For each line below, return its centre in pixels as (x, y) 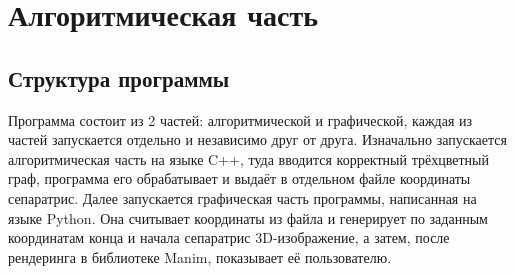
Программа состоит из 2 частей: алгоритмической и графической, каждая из (240, 119)
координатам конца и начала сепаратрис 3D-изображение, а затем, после (229, 237)
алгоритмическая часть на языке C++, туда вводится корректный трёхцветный (248, 158)
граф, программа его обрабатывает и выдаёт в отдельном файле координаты (239, 178)
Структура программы (119, 77)
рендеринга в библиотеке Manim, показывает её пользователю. (200, 256)
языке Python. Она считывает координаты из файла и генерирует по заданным (248, 217)
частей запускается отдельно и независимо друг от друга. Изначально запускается (257, 139)
